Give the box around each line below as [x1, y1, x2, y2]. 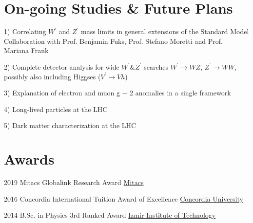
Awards [4, 149, 55, 169]
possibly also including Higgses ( [4, 71, 101, 81]
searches [144, 61, 168, 72]
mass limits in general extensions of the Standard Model [81, 26, 249, 37]
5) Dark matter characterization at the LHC [4, 120, 136, 130]
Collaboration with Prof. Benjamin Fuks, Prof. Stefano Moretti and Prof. [4, 36, 223, 46]
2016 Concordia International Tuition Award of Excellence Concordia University [4, 193, 243, 204]
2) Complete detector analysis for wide [4, 61, 119, 72]
